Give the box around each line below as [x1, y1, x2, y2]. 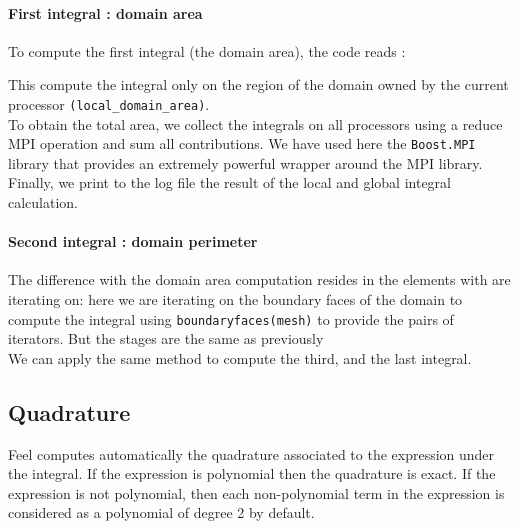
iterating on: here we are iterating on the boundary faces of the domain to [8, 289, 463, 310]
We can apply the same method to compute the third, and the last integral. [8, 347, 472, 368]
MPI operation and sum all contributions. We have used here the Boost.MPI [8, 133, 476, 154]
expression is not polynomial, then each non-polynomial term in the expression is [8, 482, 505, 503]
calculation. [8, 192, 79, 213]
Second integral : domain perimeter [8, 231, 258, 252]
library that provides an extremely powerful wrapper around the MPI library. [8, 152, 483, 173]
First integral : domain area [8, 2, 203, 23]
